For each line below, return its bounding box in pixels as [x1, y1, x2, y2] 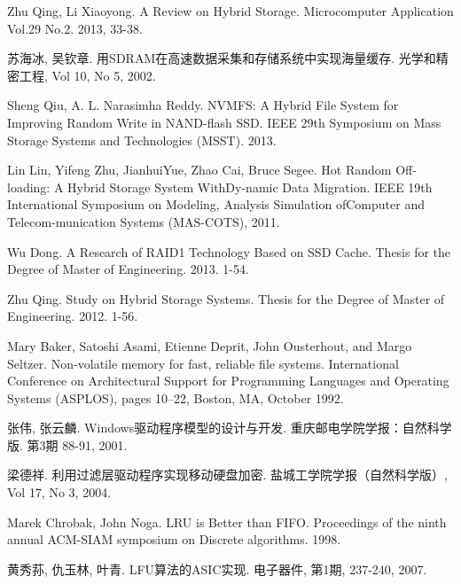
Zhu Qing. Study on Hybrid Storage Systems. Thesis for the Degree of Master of [7, 289, 445, 308]
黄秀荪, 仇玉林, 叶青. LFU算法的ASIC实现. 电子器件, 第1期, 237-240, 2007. [7, 559, 427, 578]
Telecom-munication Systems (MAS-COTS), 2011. [7, 212, 280, 230]
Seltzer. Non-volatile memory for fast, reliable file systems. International [7, 354, 399, 372]
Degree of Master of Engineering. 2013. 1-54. [7, 260, 249, 278]
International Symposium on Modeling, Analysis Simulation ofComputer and [7, 195, 425, 214]
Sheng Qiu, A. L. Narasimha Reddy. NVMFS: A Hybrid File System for [7, 96, 399, 114]
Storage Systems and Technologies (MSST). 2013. [7, 130, 277, 149]
